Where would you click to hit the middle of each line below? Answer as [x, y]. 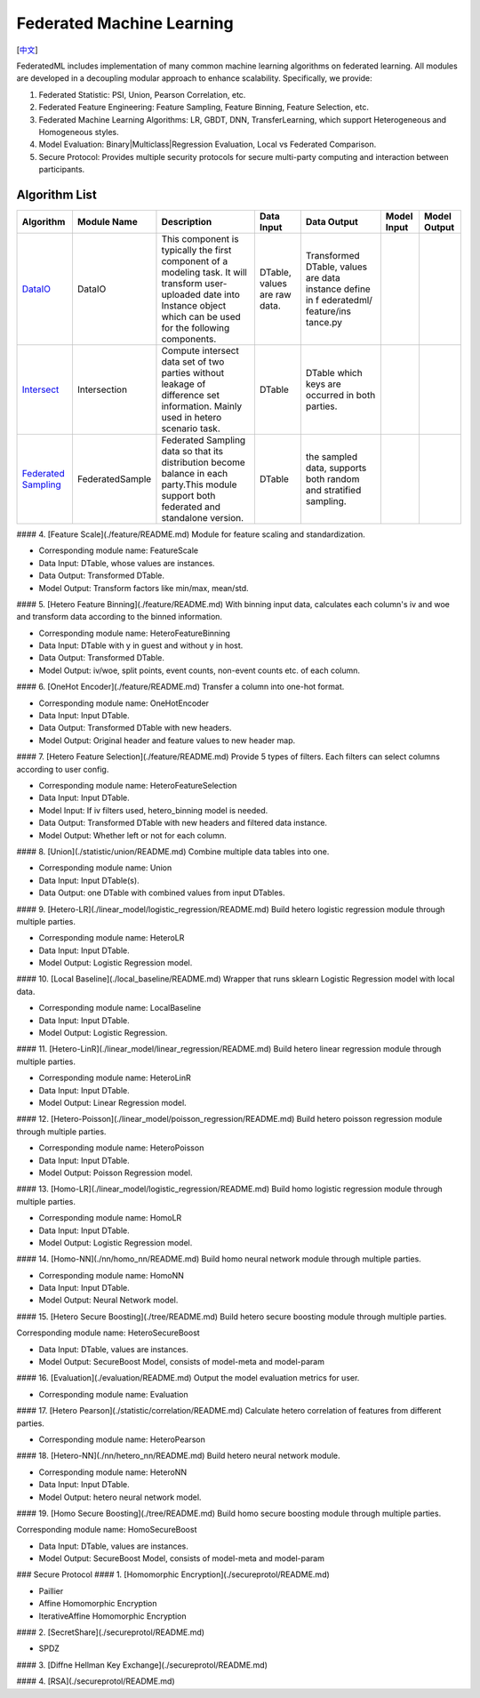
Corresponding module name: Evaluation [113, 1394]
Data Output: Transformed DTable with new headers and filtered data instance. [183, 823]
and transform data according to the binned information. [119, 617]
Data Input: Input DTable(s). [89, 880]
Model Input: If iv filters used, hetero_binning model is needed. [153, 810]
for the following [196, 327]
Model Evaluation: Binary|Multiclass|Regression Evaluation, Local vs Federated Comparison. [208, 144]
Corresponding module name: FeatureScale [119, 550]
